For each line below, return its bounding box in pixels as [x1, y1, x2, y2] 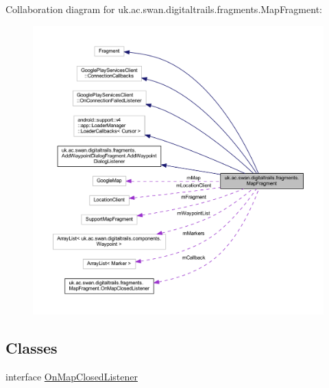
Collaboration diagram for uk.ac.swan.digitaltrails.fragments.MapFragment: [5, 2, 322, 16]
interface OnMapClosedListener [5, 369, 138, 383]
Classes [5, 336, 58, 358]
